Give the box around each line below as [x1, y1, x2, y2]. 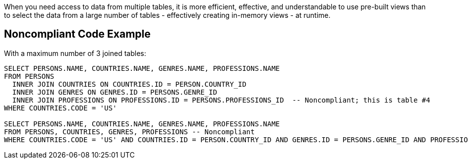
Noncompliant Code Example [4, 28, 151, 41]
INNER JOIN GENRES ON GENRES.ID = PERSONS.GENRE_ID [12, 88, 217, 96]
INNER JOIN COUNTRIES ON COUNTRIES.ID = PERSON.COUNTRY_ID [12, 80, 246, 88]
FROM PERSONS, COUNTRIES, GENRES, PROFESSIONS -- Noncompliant [4, 127, 255, 136]
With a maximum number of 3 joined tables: [4, 49, 146, 57]
